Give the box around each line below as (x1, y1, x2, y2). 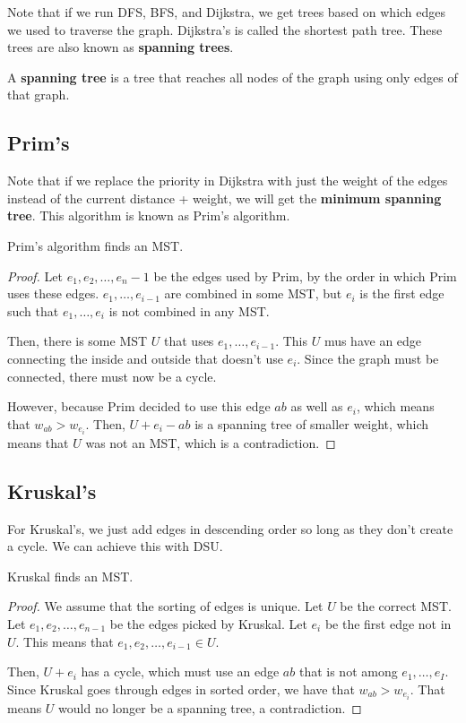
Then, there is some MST (7, 331, 148, 350)
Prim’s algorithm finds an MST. (7, 236, 184, 254)
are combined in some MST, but (164, 284, 342, 303)
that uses (164, 331, 214, 350)
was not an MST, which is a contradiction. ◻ (85, 433, 336, 452)
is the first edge (359, 284, 444, 303)
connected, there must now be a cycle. (7, 366, 217, 385)
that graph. (7, 85, 70, 104)
